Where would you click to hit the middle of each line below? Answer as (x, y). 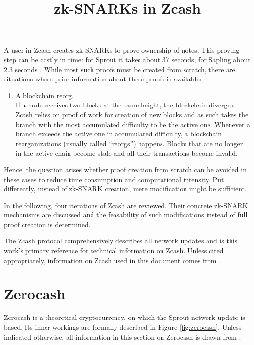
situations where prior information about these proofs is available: (103, 79)
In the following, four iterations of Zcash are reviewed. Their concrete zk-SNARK (126, 205)
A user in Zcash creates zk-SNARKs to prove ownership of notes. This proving (122, 50)
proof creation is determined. (47, 224)
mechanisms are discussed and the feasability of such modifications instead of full (126, 215)
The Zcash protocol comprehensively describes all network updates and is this (121, 241)
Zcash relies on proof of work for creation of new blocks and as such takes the (132, 114)
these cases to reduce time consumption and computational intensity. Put (114, 179)
